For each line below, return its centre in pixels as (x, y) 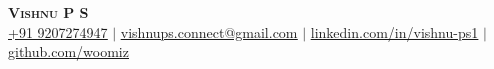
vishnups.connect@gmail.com (209, 31)
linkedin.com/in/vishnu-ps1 (394, 31)
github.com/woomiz (68, 51)
